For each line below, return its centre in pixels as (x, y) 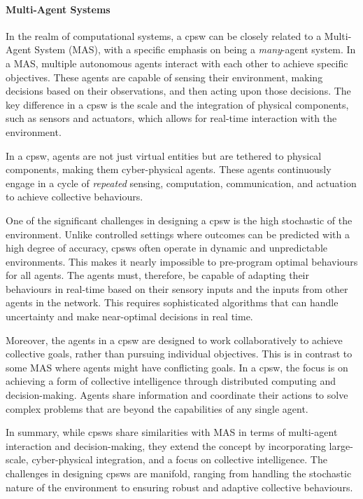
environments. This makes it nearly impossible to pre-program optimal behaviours (182, 261)
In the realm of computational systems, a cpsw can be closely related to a (164, 35)
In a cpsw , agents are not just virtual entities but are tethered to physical (164, 155)
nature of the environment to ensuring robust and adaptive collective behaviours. (179, 487)
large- (341, 445)
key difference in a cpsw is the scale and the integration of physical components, (177, 104)
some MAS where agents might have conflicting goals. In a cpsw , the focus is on (177, 367)
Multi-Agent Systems (58, 9)
